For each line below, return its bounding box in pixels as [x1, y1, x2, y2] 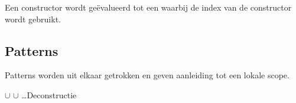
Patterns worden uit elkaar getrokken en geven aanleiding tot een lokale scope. [5, 69, 290, 81]
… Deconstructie [21, 88, 77, 101]
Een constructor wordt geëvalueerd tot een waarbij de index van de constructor [5, 1, 292, 13]
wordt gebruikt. [5, 12, 61, 25]
